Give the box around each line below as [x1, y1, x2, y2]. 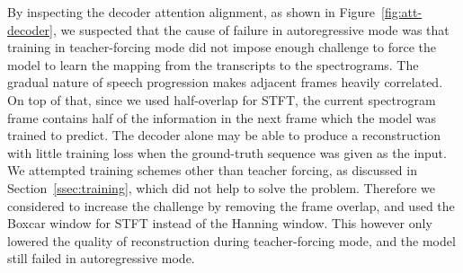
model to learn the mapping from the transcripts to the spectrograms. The [7, 55, 419, 74]
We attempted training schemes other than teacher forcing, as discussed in [7, 161, 417, 180]
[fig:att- [381, 3, 423, 21]
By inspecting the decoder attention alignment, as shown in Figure [7, 3, 376, 21]
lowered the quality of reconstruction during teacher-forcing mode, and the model [7, 231, 456, 250]
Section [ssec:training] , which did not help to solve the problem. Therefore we [7, 178, 436, 197]
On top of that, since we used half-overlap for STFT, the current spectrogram [7, 90, 436, 109]
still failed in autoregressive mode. [7, 249, 195, 268]
